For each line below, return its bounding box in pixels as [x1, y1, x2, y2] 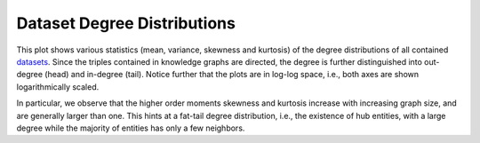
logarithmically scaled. [16, 81, 100, 92]
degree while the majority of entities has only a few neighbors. [16, 123, 245, 133]
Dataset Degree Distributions [16, 13, 236, 33]
